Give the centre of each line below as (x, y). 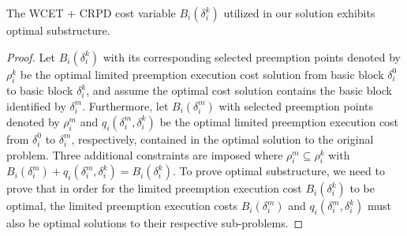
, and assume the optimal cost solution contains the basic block (239, 90)
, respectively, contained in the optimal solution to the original (222, 139)
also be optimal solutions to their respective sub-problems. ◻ (155, 223)
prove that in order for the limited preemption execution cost (154, 188)
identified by (36, 105)
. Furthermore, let (125, 105)
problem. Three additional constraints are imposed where (145, 154)
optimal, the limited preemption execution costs (122, 206)
